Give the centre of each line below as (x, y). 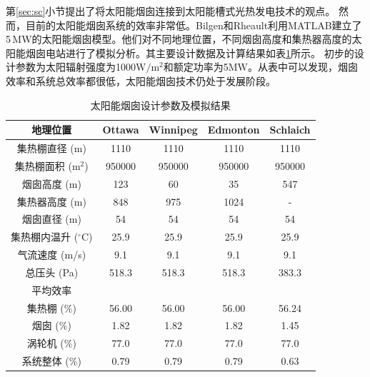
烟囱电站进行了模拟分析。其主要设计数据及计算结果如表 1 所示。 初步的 (190, 52)
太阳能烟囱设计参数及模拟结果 (160, 105)
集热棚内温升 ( (45, 237)
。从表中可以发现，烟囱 (303, 67)
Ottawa (121, 130)
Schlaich (290, 130)
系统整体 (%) (51, 361)
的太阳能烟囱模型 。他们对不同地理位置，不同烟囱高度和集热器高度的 (192, 39)
